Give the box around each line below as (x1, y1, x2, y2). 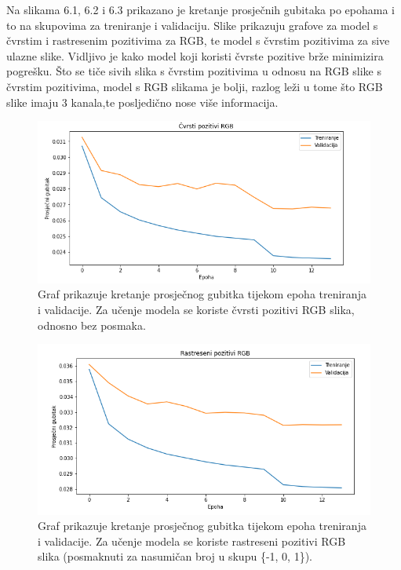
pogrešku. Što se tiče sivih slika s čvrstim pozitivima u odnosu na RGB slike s (6, 63, 382, 79)
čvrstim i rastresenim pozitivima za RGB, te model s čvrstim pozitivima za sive (6, 32, 390, 49)
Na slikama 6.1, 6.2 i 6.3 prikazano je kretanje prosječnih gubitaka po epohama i (6, 2, 395, 17)
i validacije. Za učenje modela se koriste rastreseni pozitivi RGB (38, 532, 346, 549)
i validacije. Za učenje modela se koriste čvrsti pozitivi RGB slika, (38, 301, 355, 318)
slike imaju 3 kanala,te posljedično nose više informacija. (6, 93, 279, 110)
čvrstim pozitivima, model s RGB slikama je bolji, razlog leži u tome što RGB (6, 78, 383, 94)
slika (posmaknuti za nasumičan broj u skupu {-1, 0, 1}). (38, 548, 312, 565)
